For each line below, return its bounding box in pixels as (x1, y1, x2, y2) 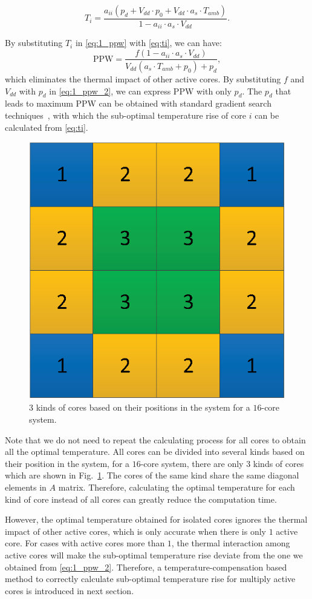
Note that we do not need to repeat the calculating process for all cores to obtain (5, 433, 306, 446)
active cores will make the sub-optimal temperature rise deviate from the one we (5, 549, 303, 561)
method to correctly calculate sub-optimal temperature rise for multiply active (5, 572, 296, 585)
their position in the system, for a (5, 457, 130, 469)
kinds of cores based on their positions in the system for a (36, 401, 250, 414)
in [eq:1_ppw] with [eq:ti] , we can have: (75, 36, 222, 49)
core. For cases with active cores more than (5, 537, 165, 549)
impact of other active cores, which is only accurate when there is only (5, 525, 267, 537)
